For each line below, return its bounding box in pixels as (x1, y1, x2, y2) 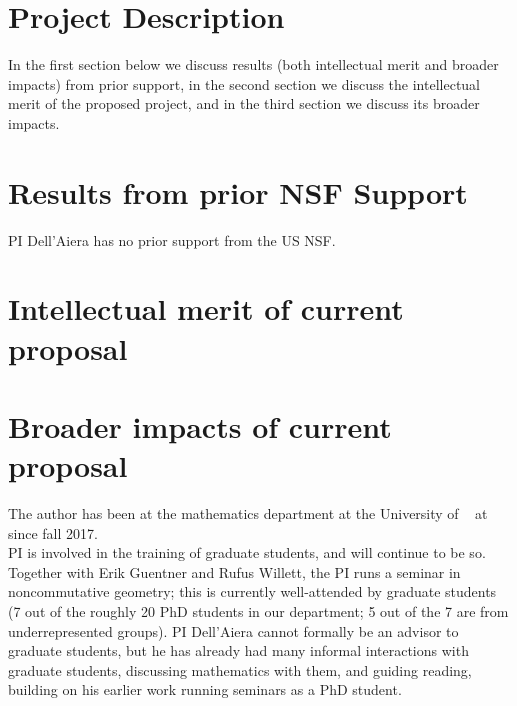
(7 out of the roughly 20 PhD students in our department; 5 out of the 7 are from (8, 601, 509, 622)
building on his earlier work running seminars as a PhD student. (8, 679, 402, 700)
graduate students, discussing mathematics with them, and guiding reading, (8, 659, 472, 680)
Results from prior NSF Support (8, 171, 468, 212)
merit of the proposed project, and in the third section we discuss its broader (8, 93, 480, 114)
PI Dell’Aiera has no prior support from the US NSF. (8, 229, 336, 250)
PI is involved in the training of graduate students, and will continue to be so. (8, 542, 486, 563)
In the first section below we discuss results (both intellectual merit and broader (8, 54, 499, 75)
